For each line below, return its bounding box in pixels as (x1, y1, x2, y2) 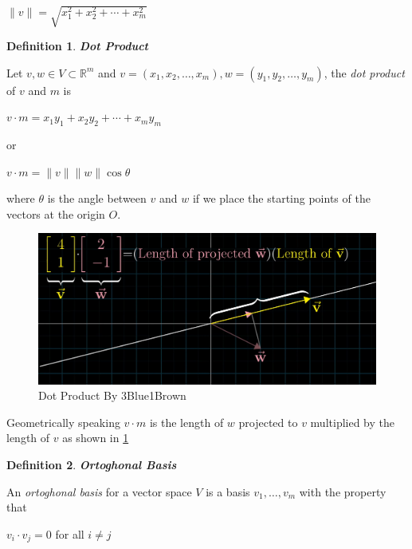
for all (55, 525, 84, 542)
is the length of (149, 413, 224, 430)
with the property (299, 483, 386, 500)
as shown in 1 (62, 429, 129, 446)
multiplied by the (310, 413, 395, 430)
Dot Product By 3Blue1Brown (38, 387, 186, 404)
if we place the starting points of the (192, 190, 371, 207)
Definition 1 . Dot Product (6, 37, 148, 53)
